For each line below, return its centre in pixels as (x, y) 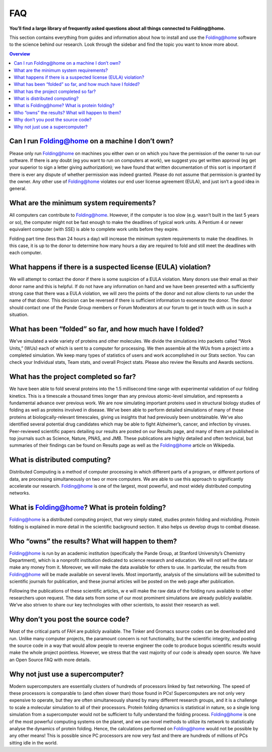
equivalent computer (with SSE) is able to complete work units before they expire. (94, 229)
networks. (20, 493)
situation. (19, 315)
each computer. (26, 253)
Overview (20, 54)
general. (18, 189)
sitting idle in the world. (33, 742)
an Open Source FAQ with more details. (50, 660)
